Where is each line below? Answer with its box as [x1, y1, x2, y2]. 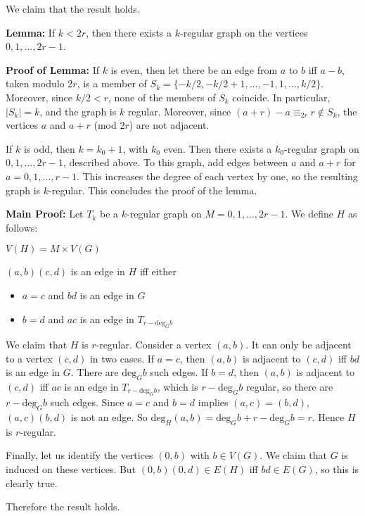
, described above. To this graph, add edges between [63, 155, 288, 170]
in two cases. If [89, 351, 155, 365]
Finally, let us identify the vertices [6, 448, 153, 462]
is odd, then [23, 141, 75, 156]
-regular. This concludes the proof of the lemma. [49, 182, 257, 197]
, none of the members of [108, 89, 216, 104]
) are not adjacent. [129, 118, 210, 132]
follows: [6, 220, 38, 234]
